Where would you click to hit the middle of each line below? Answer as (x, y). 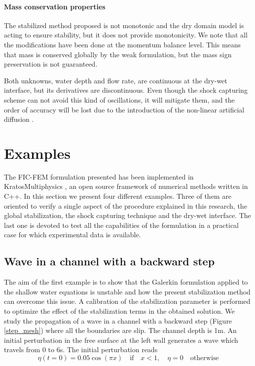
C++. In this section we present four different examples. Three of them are (118, 196)
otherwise (204, 358)
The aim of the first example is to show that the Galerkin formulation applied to (126, 282)
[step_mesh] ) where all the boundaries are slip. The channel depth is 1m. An (120, 330)
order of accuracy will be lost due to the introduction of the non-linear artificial (124, 109)
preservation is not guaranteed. (51, 64)
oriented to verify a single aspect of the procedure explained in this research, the (126, 205)
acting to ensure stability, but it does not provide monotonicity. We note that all (126, 35)
